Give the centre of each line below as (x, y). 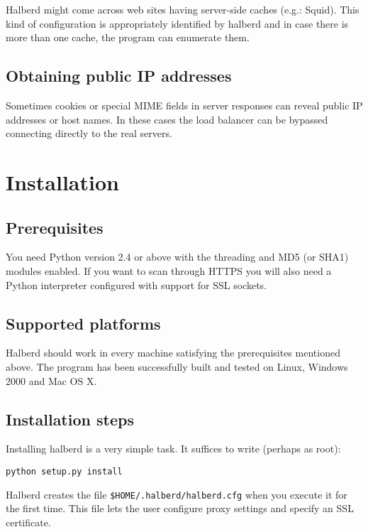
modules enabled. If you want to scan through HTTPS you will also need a (169, 270)
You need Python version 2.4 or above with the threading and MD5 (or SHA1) (177, 257)
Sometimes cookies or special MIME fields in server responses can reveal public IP (184, 105)
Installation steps (70, 419)
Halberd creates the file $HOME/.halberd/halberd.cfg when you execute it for (177, 494)
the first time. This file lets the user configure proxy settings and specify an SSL (180, 508)
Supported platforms (83, 323)
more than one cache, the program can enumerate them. (128, 37)
